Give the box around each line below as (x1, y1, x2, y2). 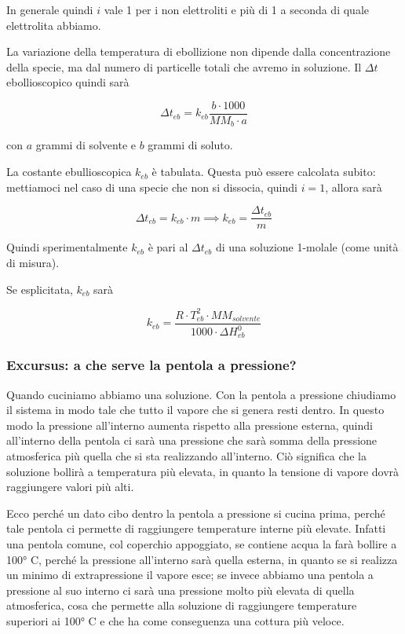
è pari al (148, 239, 188, 255)
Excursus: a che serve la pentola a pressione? (6, 355, 297, 375)
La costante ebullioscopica (6, 163, 132, 180)
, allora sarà (325, 178, 382, 195)
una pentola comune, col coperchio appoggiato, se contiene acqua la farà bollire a (6, 536, 397, 552)
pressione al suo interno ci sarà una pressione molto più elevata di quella (6, 581, 355, 598)
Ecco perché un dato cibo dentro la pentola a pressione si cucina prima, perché (6, 504, 385, 521)
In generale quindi (6, 2, 93, 17)
